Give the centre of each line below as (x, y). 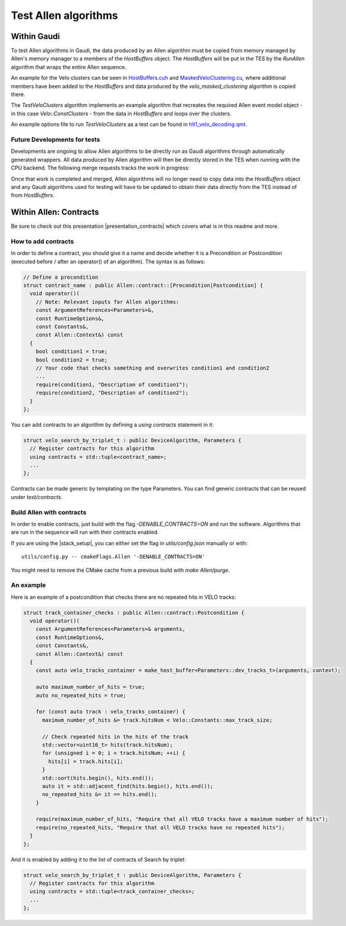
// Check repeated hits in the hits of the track (115, 736)
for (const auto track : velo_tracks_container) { (110, 712)
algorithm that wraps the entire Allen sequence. (69, 67)
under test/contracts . (37, 497)
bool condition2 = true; (72, 360)
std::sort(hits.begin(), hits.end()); (98, 778)
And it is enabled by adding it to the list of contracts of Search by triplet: (98, 859)
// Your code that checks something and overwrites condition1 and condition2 (153, 368)
